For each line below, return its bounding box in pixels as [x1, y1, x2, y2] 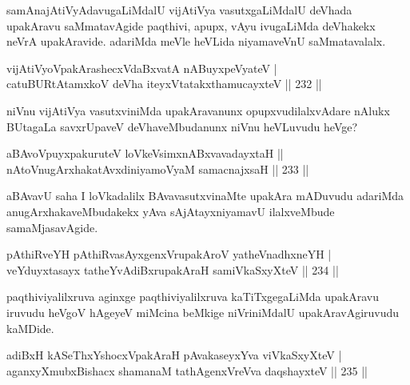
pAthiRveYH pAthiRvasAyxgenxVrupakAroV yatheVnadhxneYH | [6, 246, 332, 263]
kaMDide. [6, 319, 54, 336]
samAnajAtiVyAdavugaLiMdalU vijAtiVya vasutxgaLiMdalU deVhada [6, 2, 352, 18]
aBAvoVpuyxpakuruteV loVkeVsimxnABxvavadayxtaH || [6, 145, 284, 162]
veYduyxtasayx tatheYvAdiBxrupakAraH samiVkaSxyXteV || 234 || [6, 261, 339, 278]
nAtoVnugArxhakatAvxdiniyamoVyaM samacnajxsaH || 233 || [6, 160, 309, 177]
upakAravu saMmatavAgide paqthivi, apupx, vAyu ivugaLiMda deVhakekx [6, 17, 376, 34]
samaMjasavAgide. [6, 219, 98, 235]
